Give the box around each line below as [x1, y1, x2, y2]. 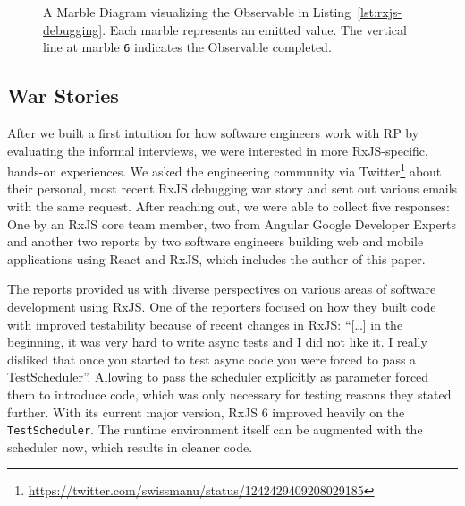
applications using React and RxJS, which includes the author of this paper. [7, 249, 426, 268]
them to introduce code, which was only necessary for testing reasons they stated [7, 385, 452, 404]
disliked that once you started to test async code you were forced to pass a [7, 349, 417, 368]
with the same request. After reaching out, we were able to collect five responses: [7, 197, 450, 216]
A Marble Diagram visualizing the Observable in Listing [43, 3, 351, 21]
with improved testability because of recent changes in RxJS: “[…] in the [7, 314, 403, 333]
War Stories [7, 81, 119, 109]
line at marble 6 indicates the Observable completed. [43, 38, 332, 56]
